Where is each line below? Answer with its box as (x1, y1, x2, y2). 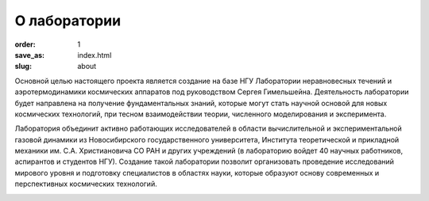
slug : (14, 62, 32, 71)
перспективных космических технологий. (14, 179, 158, 189)
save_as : (14, 50, 45, 59)
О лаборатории (14, 12, 122, 29)
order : (14, 40, 36, 49)
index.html (77, 50, 112, 59)
